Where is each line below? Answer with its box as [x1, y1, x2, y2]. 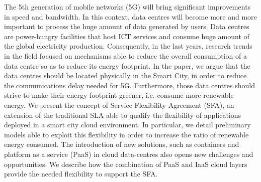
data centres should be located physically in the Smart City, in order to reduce [4, 70, 247, 81]
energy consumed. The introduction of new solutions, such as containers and [4, 139, 239, 149]
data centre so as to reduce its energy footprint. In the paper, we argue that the [4, 60, 250, 71]
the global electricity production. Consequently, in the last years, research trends [4, 41, 252, 51]
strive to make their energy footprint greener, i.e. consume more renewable [4, 90, 234, 100]
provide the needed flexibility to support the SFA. [4, 168, 158, 179]
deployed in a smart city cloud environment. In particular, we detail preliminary [4, 119, 251, 130]
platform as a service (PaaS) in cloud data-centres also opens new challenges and [4, 148, 253, 159]
